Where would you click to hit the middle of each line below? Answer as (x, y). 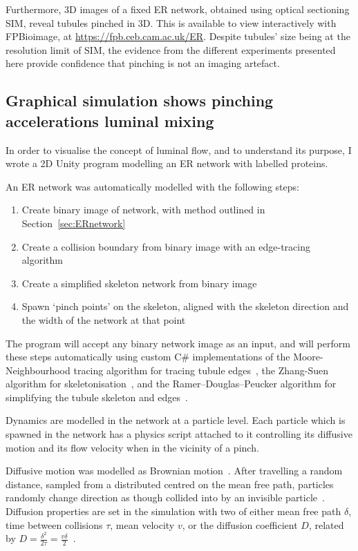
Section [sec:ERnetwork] (74, 223)
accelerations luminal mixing (110, 120)
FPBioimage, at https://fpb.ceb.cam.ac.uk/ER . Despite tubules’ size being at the (178, 36)
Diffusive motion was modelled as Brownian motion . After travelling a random (174, 471)
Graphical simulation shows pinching (140, 100)
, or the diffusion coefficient (240, 524)
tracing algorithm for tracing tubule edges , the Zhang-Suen (201, 370)
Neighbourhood (38, 370)
